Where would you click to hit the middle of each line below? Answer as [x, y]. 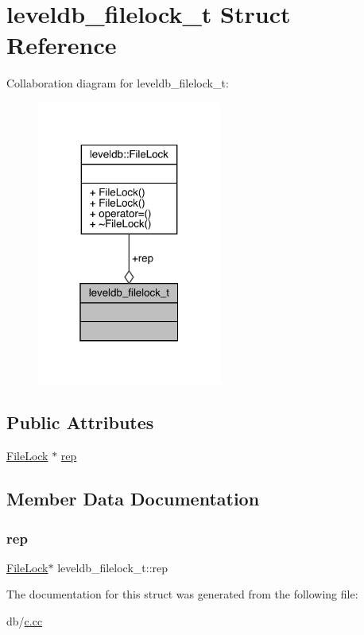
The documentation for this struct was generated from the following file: [182, 594]
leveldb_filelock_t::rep [113, 567]
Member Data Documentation [133, 499]
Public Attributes [80, 422]
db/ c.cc [25, 621]
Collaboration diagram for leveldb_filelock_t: [118, 83]
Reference [62, 45]
